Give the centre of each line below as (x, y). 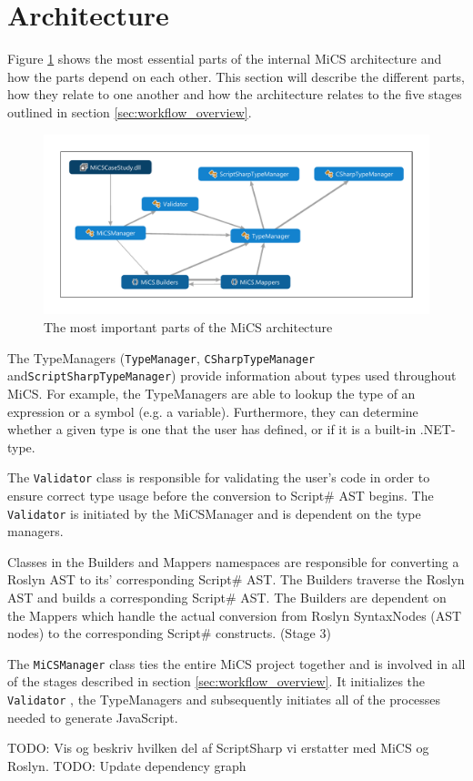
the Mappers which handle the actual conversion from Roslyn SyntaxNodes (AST (235, 615)
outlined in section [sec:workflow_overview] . (130, 112)
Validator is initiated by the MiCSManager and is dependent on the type (214, 513)
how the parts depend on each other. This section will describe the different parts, (236, 76)
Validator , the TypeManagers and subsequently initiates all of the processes (224, 700)
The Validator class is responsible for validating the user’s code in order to (219, 477)
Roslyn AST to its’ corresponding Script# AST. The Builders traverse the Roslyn (236, 579)
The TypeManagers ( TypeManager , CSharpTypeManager (161, 357)
